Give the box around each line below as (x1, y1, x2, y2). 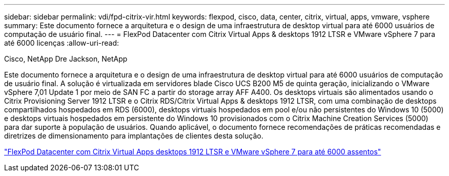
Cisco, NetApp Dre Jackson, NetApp (4, 54, 128, 63)
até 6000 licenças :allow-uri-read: (4, 38, 119, 47)
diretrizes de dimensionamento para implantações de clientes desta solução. (4, 131, 263, 140)
